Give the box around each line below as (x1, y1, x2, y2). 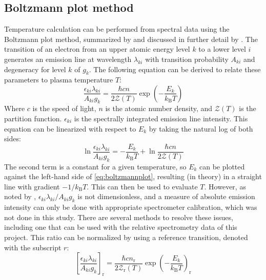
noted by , (4, 191, 36, 202)
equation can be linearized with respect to (4, 123, 136, 134)
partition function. (4, 113, 62, 123)
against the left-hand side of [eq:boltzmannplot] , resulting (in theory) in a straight (4, 171, 262, 182)
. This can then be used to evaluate (87, 181, 198, 191)
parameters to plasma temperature (4, 74, 113, 85)
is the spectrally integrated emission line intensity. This (74, 113, 248, 123)
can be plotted (199, 161, 245, 171)
